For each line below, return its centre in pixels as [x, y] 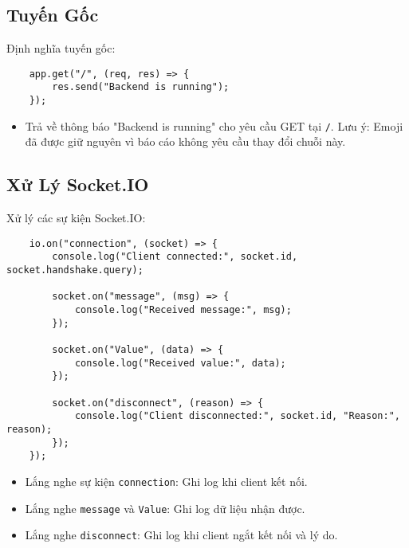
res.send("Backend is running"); [141, 87]
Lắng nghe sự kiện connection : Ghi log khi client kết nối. [166, 481]
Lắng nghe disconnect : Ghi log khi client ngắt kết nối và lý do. [181, 535]
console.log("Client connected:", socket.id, [175, 257]
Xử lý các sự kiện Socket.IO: [76, 218]
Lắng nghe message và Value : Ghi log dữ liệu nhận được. [165, 508]
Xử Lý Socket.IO [78, 184]
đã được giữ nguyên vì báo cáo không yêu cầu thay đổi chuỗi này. [185, 141]
